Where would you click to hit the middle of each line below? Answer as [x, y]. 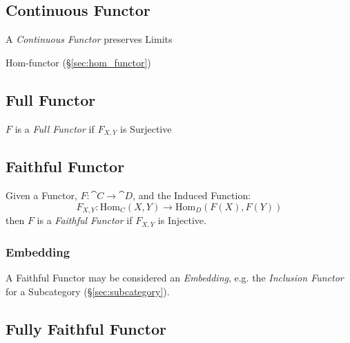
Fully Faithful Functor [86, 328]
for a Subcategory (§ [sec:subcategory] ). [88, 291]
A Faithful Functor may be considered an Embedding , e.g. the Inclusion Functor [175, 277]
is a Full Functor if [55, 128]
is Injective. [182, 220]
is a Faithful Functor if [85, 220]
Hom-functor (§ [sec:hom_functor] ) [78, 62]
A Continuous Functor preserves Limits [89, 39]
